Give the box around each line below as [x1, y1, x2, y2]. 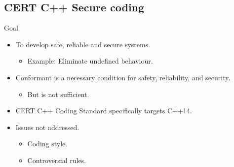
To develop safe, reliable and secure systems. [15, 39, 151, 49]
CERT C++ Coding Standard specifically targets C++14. [15, 105, 192, 116]
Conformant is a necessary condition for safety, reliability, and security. [15, 72, 231, 82]
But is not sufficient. [27, 89, 89, 99]
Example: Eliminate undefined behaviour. [27, 56, 153, 66]
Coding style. [27, 138, 68, 149]
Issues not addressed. [15, 122, 79, 132]
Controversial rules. [27, 155, 86, 165]
